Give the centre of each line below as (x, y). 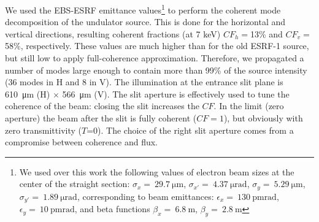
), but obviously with (263, 118)
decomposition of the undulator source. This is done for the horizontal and (145, 22)
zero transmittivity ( (43, 130)
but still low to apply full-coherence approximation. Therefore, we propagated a (155, 58)
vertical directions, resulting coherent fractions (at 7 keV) (113, 33)
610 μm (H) (28, 94)
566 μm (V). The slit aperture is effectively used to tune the (176, 94)
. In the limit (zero (249, 106)
